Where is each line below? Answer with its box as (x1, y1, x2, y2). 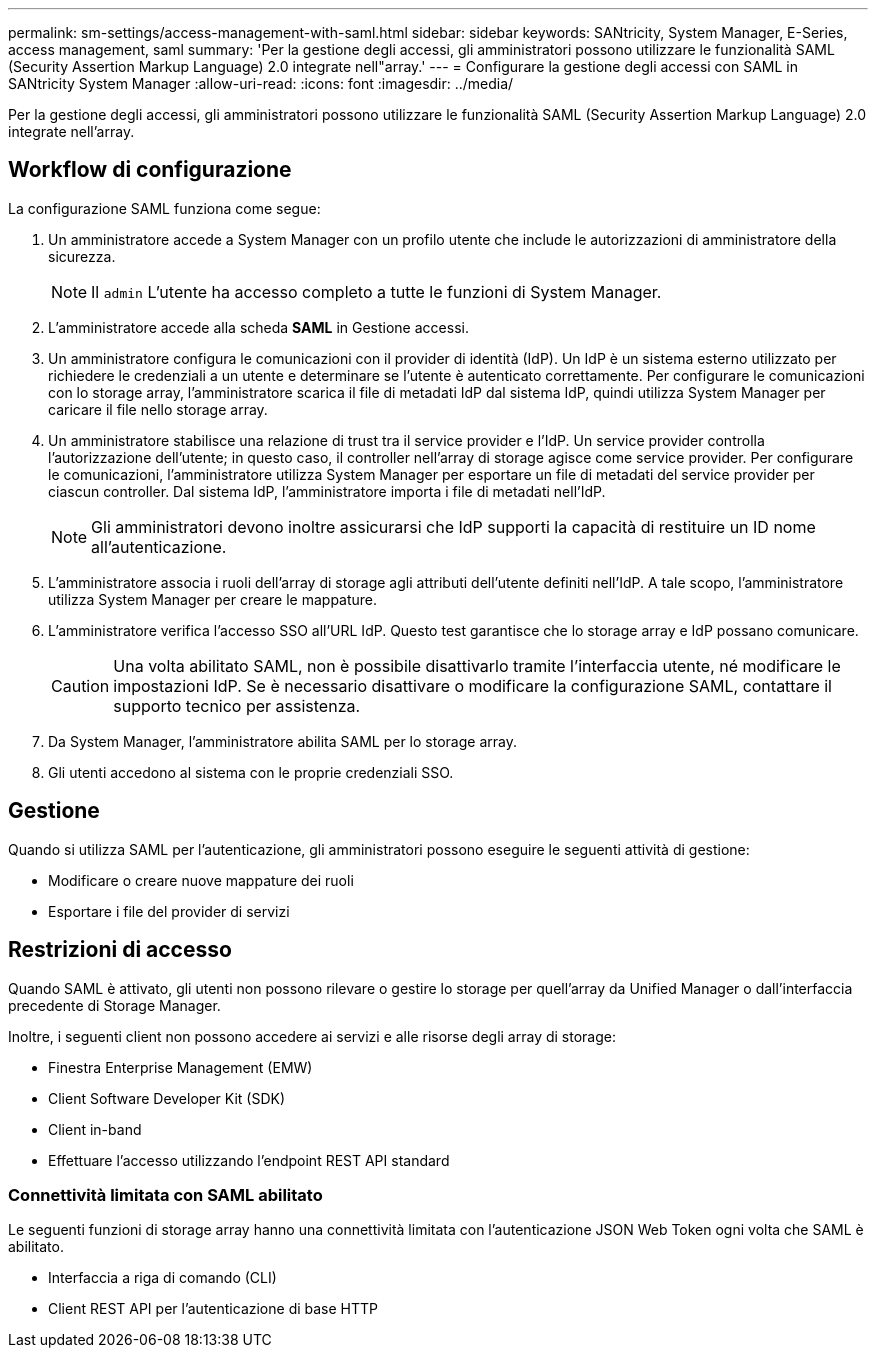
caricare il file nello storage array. (48, 400, 268, 418)
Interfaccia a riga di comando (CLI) (48, 1269, 277, 1287)
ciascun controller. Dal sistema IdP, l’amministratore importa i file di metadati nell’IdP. (48, 482, 606, 500)
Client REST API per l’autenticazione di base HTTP (48, 1300, 379, 1318)
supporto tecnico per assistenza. (113, 695, 361, 716)
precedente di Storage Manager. (8, 996, 221, 1014)
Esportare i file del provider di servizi (48, 902, 290, 920)
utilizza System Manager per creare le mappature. (48, 590, 378, 608)
